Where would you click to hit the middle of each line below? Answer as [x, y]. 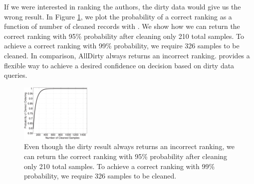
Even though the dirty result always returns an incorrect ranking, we [129, 146]
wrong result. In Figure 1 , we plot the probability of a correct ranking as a [118, 16]
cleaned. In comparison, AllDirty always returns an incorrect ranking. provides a [127, 55]
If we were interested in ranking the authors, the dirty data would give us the [123, 6]
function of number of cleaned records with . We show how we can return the [122, 26]
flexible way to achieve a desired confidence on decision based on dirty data [119, 65]
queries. [16, 75]
